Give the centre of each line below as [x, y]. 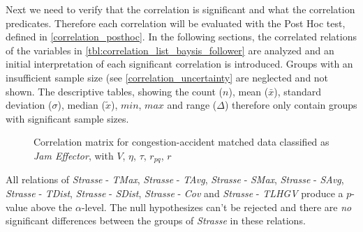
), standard [298, 91]
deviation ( [29, 105]
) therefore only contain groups [291, 105]
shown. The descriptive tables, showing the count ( [114, 91]
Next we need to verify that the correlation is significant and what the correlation [180, 9]
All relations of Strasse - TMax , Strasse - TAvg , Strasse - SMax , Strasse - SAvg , [175, 179]
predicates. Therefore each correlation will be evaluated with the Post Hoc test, [176, 23]
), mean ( [249, 91]
